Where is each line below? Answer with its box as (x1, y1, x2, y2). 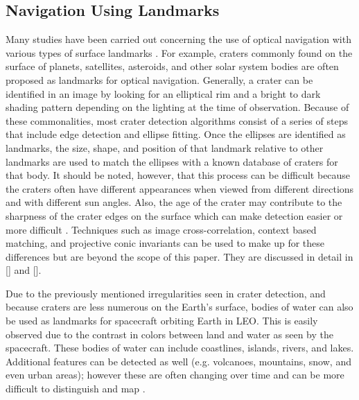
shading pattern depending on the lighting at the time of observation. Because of (6, 100, 349, 114)
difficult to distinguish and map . (6, 381, 146, 396)
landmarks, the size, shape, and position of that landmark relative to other (6, 140, 324, 155)
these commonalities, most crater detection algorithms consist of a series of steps (6, 113, 348, 128)
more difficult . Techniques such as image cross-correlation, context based (6, 222, 317, 236)
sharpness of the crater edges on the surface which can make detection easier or (6, 208, 343, 223)
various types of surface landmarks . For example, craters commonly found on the (6, 45, 353, 60)
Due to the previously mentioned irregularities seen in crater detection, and (6, 286, 326, 300)
